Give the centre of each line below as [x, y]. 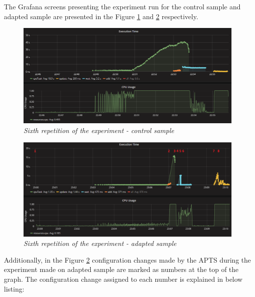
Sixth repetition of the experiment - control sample [99, 130]
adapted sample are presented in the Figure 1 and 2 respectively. [101, 16]
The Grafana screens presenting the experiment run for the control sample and [122, 6]
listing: [14, 288]
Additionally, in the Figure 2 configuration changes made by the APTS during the [127, 259]
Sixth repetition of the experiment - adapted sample [100, 243]
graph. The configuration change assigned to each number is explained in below [123, 279]
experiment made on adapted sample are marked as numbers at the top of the [121, 269]
